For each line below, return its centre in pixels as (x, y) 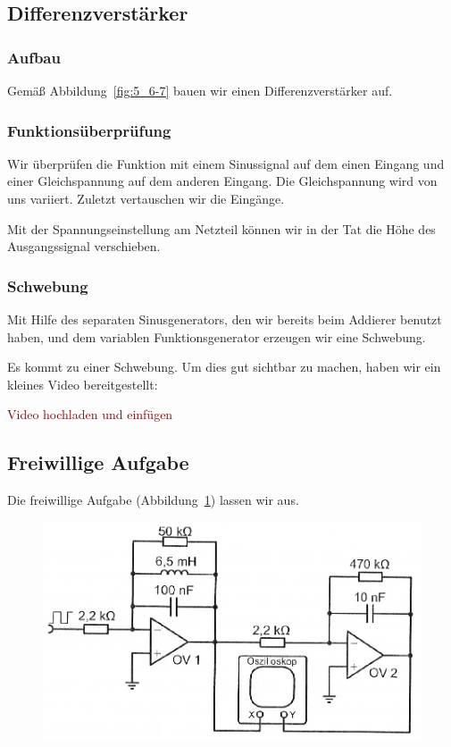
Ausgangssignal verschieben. (84, 246)
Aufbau (34, 57)
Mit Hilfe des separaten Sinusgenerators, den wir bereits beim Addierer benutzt (225, 319)
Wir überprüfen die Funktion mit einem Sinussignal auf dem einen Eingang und (226, 163)
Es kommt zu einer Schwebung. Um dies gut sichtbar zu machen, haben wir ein (224, 367)
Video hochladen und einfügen (90, 414)
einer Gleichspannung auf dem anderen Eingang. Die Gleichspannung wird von (222, 181)
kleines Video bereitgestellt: (83, 384)
